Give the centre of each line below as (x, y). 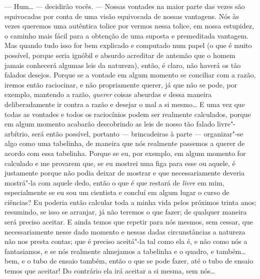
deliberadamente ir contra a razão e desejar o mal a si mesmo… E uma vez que (125, 104)
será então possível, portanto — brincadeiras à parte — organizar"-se (137, 133)
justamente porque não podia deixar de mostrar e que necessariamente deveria (125, 173)
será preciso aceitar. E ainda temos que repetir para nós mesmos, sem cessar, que (129, 222)
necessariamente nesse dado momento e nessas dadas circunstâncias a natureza (125, 231)
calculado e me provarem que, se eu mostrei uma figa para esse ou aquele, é (120, 163)
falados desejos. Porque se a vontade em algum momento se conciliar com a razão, (130, 75)
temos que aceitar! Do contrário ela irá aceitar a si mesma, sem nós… (110, 271)
